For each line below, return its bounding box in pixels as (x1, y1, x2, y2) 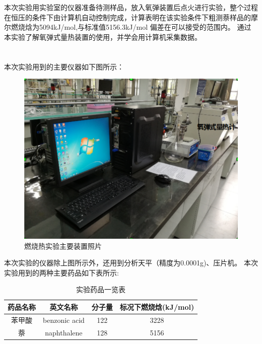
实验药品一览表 (76, 284, 126, 295)
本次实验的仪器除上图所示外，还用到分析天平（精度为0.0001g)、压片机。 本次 (4, 257, 258, 268)
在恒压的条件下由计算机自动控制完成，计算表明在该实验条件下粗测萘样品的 (4, 12, 251, 22)
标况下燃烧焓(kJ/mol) (119, 301, 194, 312)
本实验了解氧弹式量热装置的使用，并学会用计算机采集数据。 (4, 31, 202, 42)
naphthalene (45, 327, 83, 337)
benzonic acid (43, 314, 85, 325)
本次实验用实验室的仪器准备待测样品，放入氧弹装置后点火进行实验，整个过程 (4, 2, 258, 12)
